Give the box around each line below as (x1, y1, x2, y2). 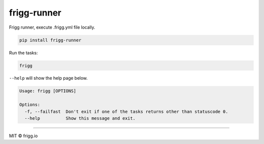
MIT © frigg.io (9, 133, 38, 139)
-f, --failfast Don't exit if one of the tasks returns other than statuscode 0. (24, 108, 228, 114)
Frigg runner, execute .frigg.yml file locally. (9, 24, 95, 30)
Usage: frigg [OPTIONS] (19, 88, 77, 94)
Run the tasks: (9, 50, 38, 55)
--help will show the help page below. (9, 75, 88, 81)
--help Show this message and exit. (24, 116, 135, 121)
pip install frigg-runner (19, 37, 82, 43)
